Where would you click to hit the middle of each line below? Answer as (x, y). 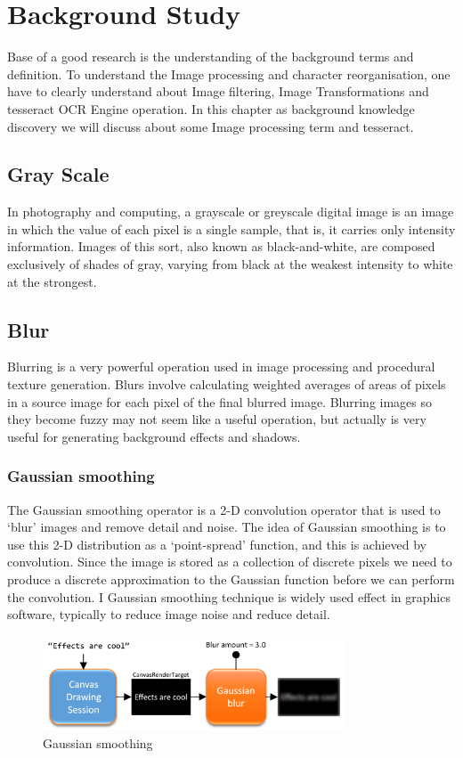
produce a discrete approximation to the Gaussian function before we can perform (231, 579)
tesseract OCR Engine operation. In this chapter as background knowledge (211, 108)
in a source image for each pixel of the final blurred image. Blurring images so (220, 401)
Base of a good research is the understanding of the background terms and (211, 57)
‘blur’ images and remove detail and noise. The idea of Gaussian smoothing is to (227, 527)
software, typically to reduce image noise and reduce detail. (169, 614)
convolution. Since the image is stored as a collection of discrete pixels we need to (230, 562)
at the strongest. (52, 281)
